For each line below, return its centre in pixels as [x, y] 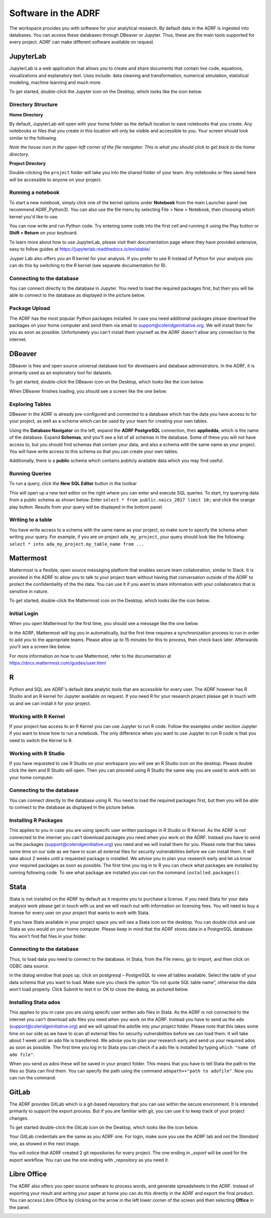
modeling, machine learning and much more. [55, 82]
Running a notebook [34, 192]
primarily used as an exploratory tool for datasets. [61, 373]
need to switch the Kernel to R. [41, 740]
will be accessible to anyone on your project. [55, 179]
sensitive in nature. [29, 591]
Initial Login [24, 614]
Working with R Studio [37, 753]
